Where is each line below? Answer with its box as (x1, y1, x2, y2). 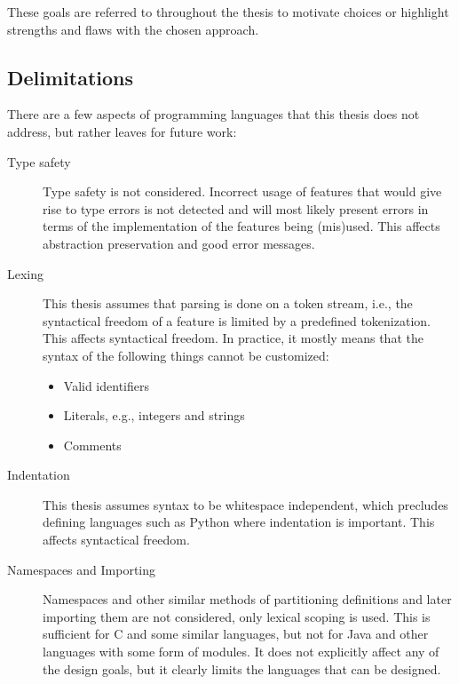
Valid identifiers (63, 376, 149, 394)
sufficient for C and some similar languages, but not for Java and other (43, 624, 429, 643)
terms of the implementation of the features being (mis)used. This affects (43, 217, 440, 235)
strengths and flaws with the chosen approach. (7, 20, 259, 38)
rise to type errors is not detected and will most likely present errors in (43, 199, 429, 218)
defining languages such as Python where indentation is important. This (43, 513, 435, 531)
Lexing (7, 264, 44, 282)
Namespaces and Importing (7, 560, 156, 578)
